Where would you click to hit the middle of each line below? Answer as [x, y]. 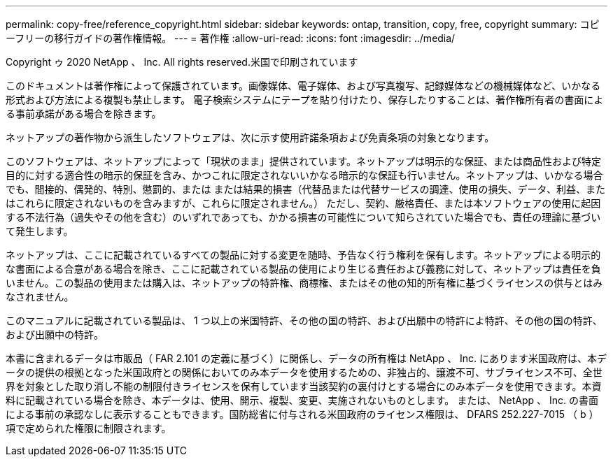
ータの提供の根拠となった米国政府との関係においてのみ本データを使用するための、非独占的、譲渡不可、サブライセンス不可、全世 [304, 372]
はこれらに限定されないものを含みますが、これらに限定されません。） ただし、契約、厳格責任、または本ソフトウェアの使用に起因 [303, 203]
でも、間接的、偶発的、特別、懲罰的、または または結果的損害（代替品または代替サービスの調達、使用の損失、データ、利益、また [306, 189]
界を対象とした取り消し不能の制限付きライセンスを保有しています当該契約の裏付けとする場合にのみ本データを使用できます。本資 [304, 386]
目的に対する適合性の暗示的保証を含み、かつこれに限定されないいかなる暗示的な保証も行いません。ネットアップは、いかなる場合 [304, 175]
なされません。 [40, 297]
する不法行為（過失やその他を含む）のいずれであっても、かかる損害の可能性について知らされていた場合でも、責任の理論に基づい [303, 217]
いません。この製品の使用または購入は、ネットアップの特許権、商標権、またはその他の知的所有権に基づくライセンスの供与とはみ [304, 283]
